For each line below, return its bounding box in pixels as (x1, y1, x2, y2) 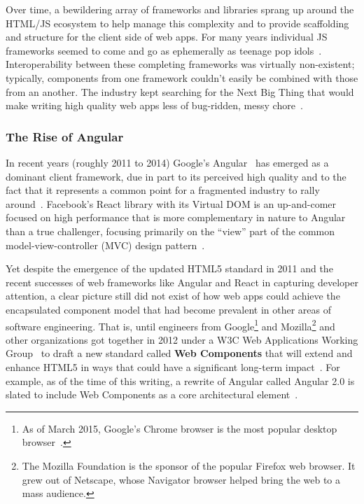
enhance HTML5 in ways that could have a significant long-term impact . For (6, 359, 340, 374)
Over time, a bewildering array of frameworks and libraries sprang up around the (6, 2, 354, 16)
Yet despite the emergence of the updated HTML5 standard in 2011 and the (6, 261, 333, 276)
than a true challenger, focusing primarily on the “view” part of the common (6, 223, 335, 238)
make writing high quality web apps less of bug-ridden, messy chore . (6, 98, 303, 113)
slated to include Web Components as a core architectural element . (6, 387, 298, 402)
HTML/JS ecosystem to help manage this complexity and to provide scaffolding (6, 15, 349, 30)
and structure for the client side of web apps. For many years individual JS (6, 29, 328, 44)
